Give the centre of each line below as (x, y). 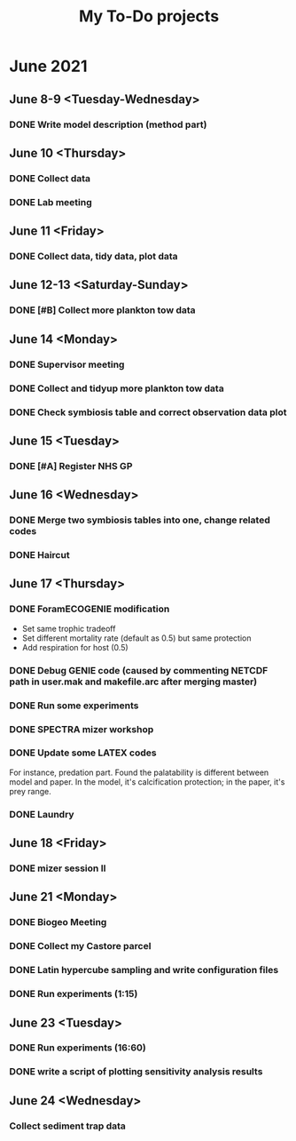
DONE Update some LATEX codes (83, 753)
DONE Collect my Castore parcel (80, 946)
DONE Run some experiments (74, 706)
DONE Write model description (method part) (108, 124)
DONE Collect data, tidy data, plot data (94, 257)
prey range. (30, 791)
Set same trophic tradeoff (69, 628)
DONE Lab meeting (51, 202)
